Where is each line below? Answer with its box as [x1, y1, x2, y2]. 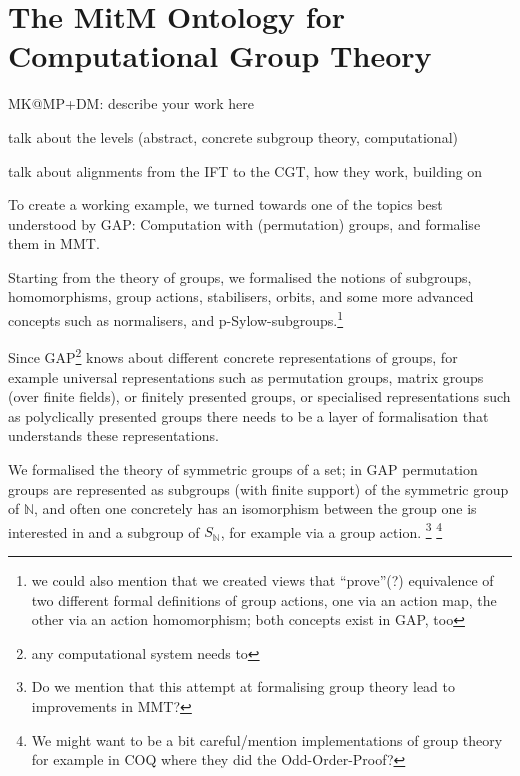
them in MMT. [8, 233, 100, 254]
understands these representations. [8, 425, 219, 446]
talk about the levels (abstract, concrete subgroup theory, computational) [8, 126, 458, 147]
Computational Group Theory [8, 35, 432, 76]
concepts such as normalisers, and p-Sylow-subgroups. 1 [8, 307, 344, 330]
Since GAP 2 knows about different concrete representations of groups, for [8, 344, 458, 367]
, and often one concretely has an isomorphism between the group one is [34, 498, 477, 519]
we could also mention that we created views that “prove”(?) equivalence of [31, 569, 494, 590]
